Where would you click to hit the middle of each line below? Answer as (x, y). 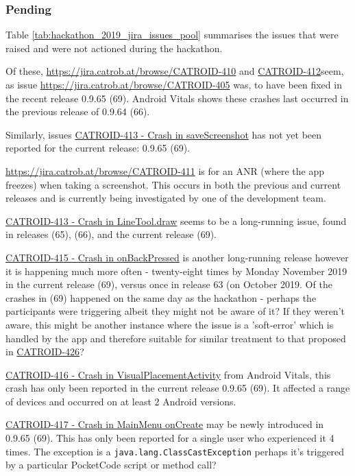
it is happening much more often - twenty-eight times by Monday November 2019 (176, 271)
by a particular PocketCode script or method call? (111, 465)
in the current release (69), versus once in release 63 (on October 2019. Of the (169, 284)
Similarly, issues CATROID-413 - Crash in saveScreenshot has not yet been (164, 134)
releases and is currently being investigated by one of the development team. (166, 198)
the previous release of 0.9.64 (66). (78, 111)
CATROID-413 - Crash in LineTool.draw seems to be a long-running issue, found (176, 221)
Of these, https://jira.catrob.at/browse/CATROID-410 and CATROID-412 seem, (175, 71)
